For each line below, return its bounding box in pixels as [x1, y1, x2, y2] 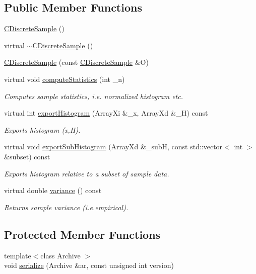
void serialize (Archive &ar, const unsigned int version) [4, 260, 174, 270]
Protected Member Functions [4, 226, 161, 242]
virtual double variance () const [4, 185, 102, 196]
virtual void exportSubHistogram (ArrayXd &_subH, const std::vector [4, 141, 223, 152]
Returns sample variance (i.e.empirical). [4, 202, 129, 212]
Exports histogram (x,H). [4, 124, 81, 135]
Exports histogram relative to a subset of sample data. [4, 168, 169, 178]
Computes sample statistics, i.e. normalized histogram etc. [4, 90, 183, 101]
